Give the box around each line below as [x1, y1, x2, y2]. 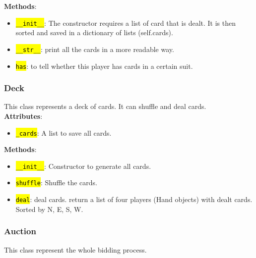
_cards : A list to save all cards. [15, 127, 112, 138]
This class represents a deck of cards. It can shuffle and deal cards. [4, 101, 206, 111]
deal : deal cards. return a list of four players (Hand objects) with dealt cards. [15, 194, 253, 205]
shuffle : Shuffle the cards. [15, 177, 97, 188]
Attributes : [4, 110, 43, 121]
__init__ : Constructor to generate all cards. [15, 160, 151, 171]
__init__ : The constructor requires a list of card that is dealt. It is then [15, 17, 236, 28]
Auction [4, 225, 36, 237]
